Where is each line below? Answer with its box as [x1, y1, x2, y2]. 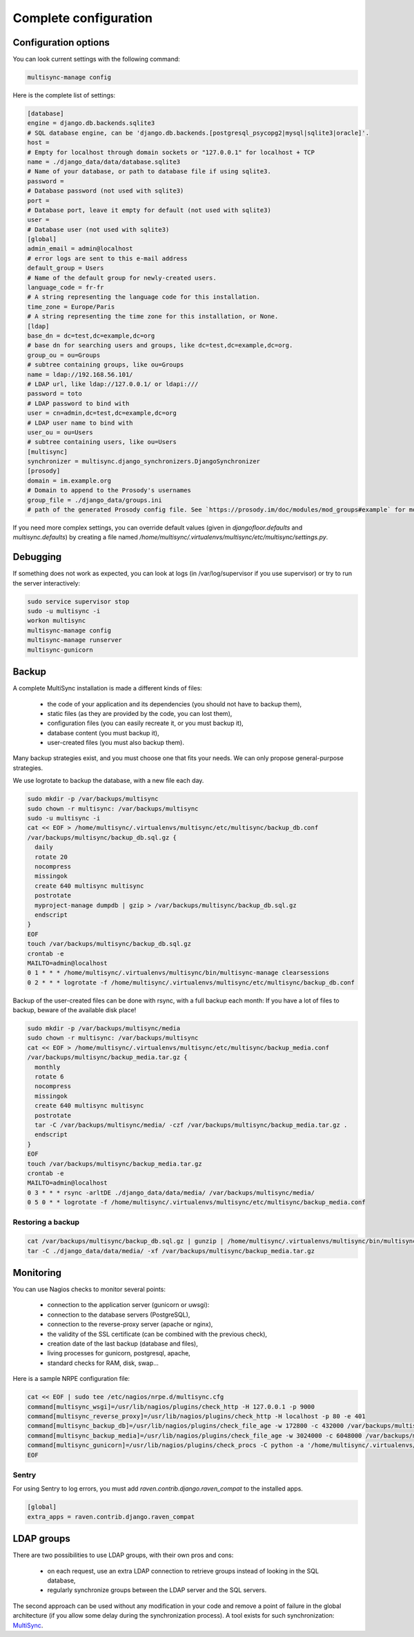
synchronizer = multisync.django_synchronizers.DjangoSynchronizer [27, 458, 261, 465]
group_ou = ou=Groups [27, 351, 101, 359]
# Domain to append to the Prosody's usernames [27, 487, 191, 494]
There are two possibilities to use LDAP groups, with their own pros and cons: [12, 1551, 234, 1560]
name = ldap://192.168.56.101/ [27, 370, 134, 378]
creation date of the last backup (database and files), [47, 1339, 198, 1348]
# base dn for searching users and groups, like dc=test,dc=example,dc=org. [27, 342, 293, 349]
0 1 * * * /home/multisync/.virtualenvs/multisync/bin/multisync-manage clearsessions [27, 969, 330, 977]
